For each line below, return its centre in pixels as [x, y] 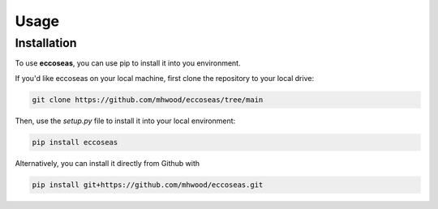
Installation [46, 43]
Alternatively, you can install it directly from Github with [107, 163]
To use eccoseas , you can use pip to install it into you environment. [128, 63]
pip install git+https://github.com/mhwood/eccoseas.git [148, 185]
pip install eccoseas [75, 142]
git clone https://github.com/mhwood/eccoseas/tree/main [148, 100]
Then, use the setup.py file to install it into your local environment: [125, 121]
